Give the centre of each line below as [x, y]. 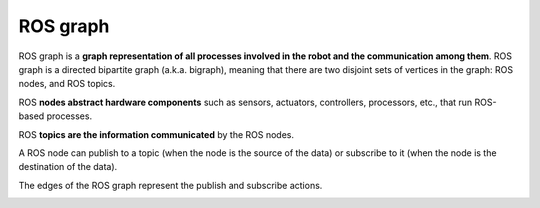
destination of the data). [68, 167]
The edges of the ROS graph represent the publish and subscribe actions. [170, 185]
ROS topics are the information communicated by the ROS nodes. [156, 134]
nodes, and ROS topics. [67, 84]
